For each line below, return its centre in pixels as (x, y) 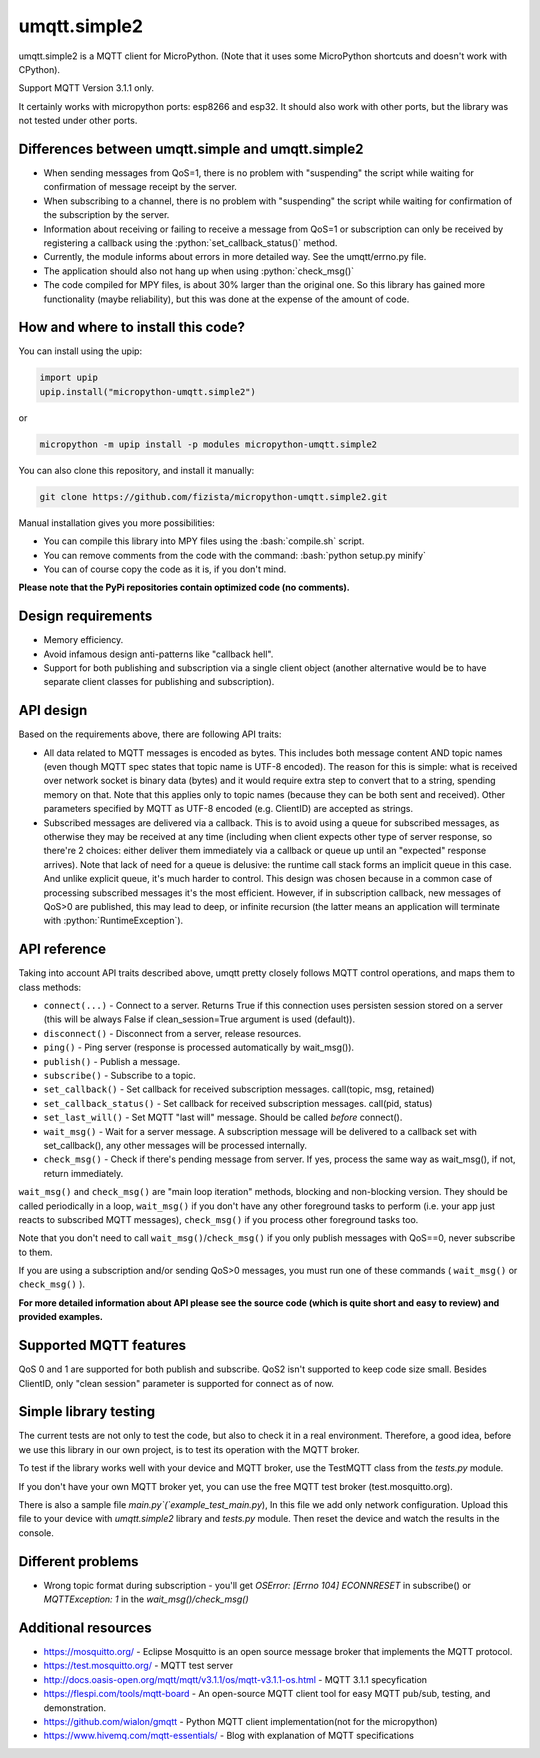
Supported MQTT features (102, 1345)
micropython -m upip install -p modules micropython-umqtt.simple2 (208, 444)
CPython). (39, 69)
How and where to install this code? (131, 327)
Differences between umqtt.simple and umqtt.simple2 (191, 148)
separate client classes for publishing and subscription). (159, 682)
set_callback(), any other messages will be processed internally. (175, 1145)
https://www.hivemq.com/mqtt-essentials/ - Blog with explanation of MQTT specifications (229, 1736)
